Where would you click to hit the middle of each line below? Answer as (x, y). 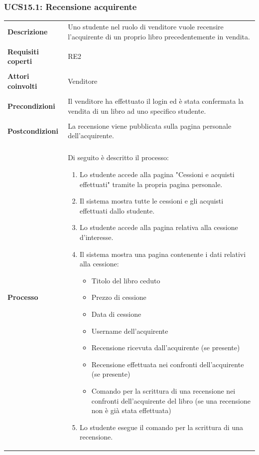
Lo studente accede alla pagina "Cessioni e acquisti (157, 174)
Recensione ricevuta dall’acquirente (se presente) (166, 347)
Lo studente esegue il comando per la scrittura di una (161, 427)
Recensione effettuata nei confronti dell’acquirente (168, 364)
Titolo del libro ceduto (126, 280)
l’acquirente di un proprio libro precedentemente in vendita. (159, 36)
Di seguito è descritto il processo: (118, 157)
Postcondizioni (33, 130)
